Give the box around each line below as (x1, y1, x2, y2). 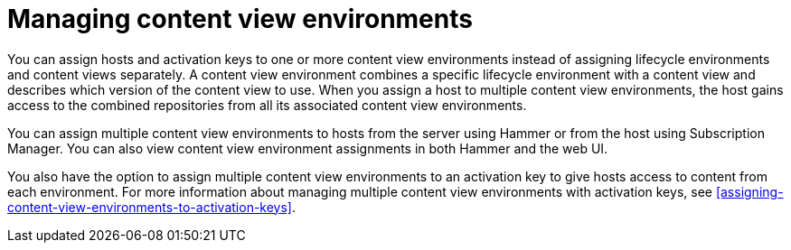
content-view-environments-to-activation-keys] (7, 199, 292, 215)
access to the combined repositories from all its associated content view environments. (7, 97, 527, 113)
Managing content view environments (7, 4, 473, 34)
